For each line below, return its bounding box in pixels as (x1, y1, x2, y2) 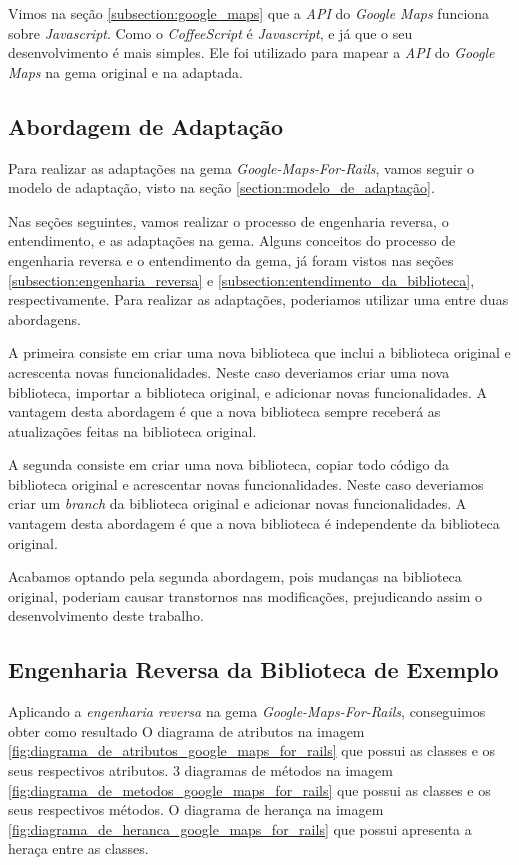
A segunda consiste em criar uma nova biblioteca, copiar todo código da (8, 454, 449, 475)
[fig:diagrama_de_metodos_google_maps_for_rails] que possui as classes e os (8, 779, 491, 800)
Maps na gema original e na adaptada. (8, 61, 243, 82)
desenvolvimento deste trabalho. (8, 605, 204, 626)
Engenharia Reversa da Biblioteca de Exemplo (8, 654, 499, 685)
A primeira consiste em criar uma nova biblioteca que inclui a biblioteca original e (8, 342, 511, 363)
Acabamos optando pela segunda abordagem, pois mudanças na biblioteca (8, 566, 462, 587)
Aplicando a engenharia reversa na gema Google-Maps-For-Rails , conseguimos (8, 701, 486, 722)
